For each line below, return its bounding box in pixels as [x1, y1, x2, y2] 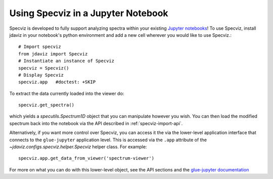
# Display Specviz [18, 72, 64, 78]
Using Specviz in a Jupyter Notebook [9, 8, 169, 19]
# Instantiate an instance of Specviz [18, 58, 115, 64]
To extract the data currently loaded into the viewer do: [9, 90, 124, 96]
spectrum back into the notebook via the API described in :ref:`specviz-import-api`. [9, 120, 183, 126]
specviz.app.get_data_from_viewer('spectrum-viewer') [18, 155, 154, 161]
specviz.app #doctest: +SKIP [18, 79, 96, 85]
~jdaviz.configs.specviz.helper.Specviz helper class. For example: [9, 144, 147, 150]
